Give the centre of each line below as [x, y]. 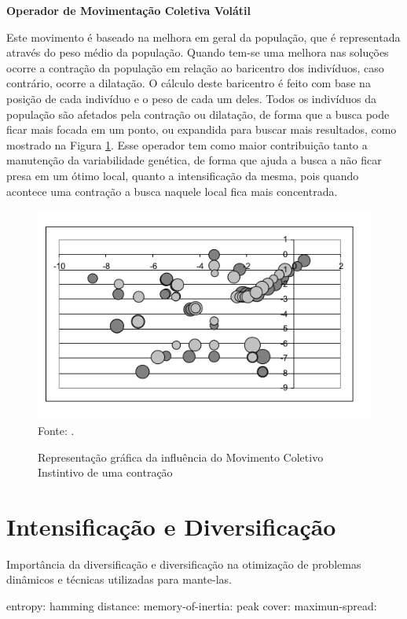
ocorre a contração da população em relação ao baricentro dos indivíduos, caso [195, 67]
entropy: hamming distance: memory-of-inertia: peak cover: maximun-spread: [192, 606]
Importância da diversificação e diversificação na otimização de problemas [184, 564]
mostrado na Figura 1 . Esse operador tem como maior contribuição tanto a [187, 144]
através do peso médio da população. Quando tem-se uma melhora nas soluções [198, 52]
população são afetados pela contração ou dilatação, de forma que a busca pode [198, 114]
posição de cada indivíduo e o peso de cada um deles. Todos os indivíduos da [192, 98]
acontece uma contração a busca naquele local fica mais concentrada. [172, 191]
